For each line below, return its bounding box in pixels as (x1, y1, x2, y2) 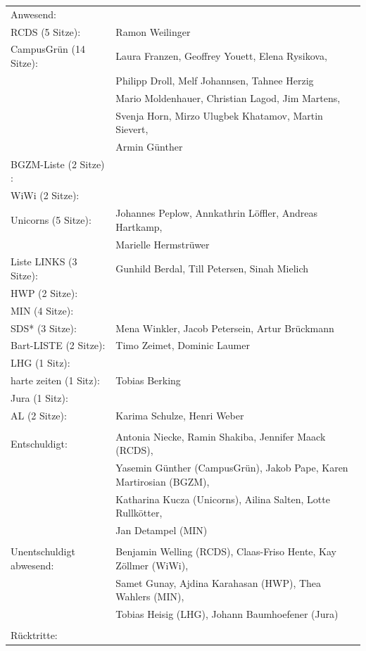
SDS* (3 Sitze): (11, 320, 77, 335)
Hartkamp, (115, 219, 163, 234)
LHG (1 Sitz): (11, 355, 70, 370)
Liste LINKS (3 (11, 254, 77, 269)
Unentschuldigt (11, 544, 75, 559)
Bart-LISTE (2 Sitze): (11, 338, 106, 353)
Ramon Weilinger (115, 24, 191, 39)
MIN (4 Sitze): (11, 303, 74, 317)
